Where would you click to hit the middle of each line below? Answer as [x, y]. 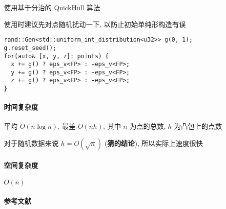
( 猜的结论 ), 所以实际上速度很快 [154, 143]
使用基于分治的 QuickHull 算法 [52, 7]
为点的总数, [148, 126]
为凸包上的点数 [198, 126]
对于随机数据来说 [31, 143]
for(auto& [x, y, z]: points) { [56, 56]
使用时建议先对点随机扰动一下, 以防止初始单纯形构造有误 [95, 24]
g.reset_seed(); [30, 48]
